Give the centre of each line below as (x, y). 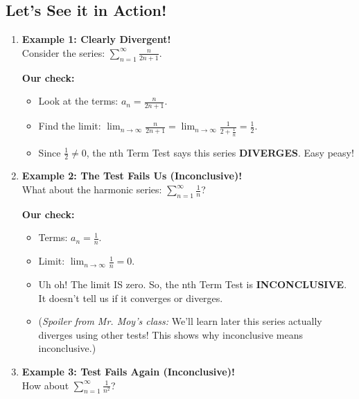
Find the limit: (70, 126)
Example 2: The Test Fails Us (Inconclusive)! (132, 176)
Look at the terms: (78, 101)
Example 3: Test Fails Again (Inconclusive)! (128, 372)
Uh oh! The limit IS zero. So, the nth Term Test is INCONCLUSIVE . (193, 284)
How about (45, 385)
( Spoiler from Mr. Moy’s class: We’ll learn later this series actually (180, 321)
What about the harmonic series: (92, 189)
